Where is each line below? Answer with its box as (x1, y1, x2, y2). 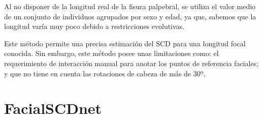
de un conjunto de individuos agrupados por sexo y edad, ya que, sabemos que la (4, 11, 256, 21)
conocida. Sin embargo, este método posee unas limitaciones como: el (4, 48, 219, 58)
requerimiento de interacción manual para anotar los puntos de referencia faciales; (4, 57, 259, 68)
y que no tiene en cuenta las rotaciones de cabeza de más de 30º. (4, 68, 206, 78)
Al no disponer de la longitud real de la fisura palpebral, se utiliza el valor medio (4, 1, 256, 11)
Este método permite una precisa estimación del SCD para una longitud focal (4, 38, 246, 48)
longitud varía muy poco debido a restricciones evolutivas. (4, 21, 185, 32)
